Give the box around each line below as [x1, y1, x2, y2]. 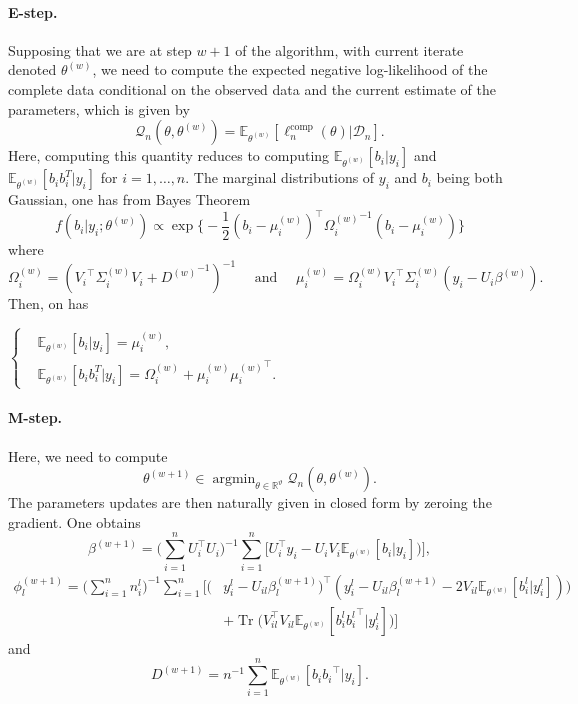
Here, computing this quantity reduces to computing [8, 145, 330, 166]
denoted [8, 59, 57, 80]
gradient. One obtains [8, 511, 141, 532]
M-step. [8, 407, 63, 428]
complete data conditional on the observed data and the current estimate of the [8, 78, 496, 99]
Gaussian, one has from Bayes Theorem [8, 189, 251, 210]
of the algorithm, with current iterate [235, 39, 464, 60]
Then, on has [8, 293, 89, 314]
